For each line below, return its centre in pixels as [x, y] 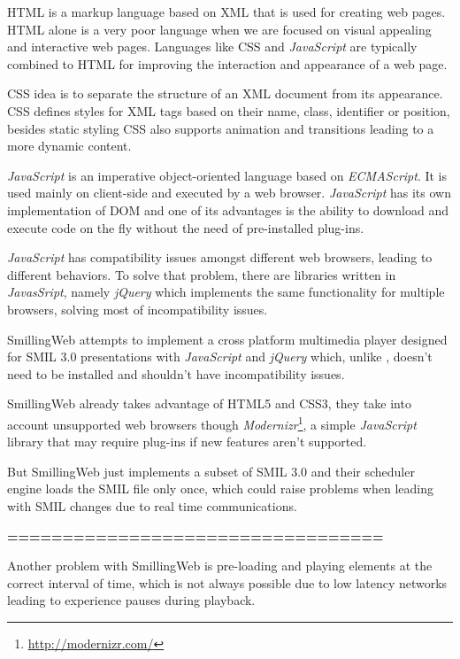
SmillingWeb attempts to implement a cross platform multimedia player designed [227, 339]
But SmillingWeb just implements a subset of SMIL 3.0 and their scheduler [211, 471]
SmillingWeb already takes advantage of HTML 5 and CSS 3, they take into [209, 403]
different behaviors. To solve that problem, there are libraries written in [202, 274]
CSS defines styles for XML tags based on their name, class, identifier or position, [229, 110]
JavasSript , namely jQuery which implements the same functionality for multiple [226, 292]
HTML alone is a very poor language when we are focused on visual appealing [219, 29]
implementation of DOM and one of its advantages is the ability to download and [228, 209]
